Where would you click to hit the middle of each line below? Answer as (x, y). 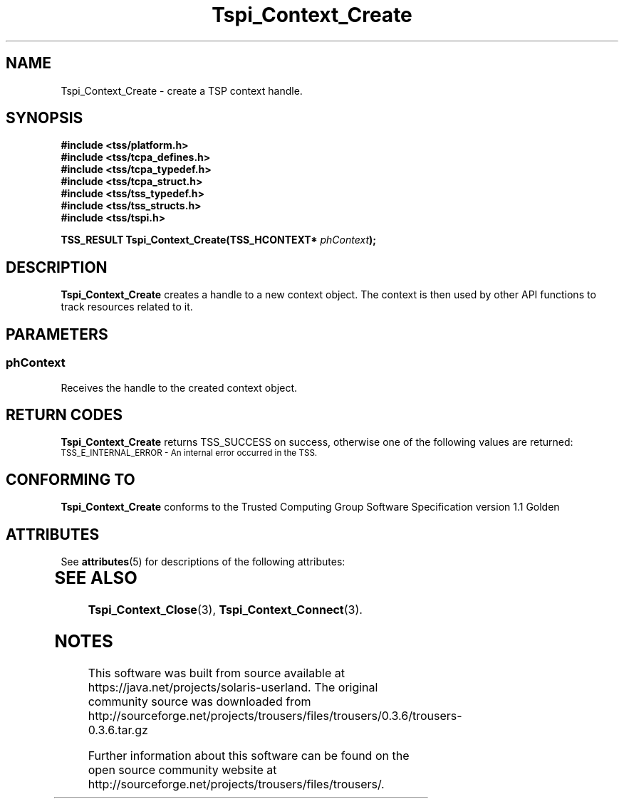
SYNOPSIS (45, 118)
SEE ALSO (96, 578)
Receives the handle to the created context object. (179, 387)
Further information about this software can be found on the (249, 755)
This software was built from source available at (216, 673)
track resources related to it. (127, 307)
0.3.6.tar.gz (118, 730)
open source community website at (182, 769)
